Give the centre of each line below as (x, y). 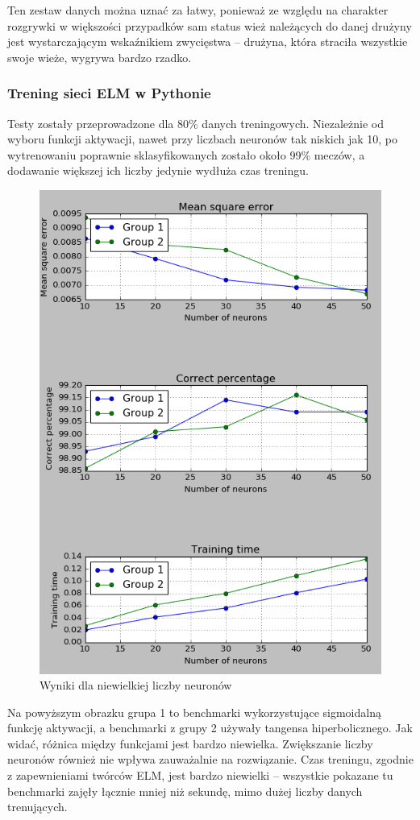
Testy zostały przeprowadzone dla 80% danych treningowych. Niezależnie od (195, 123)
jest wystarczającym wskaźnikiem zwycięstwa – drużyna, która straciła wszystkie (208, 41)
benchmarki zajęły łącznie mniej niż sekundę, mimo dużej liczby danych (185, 791)
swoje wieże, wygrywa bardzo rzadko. (100, 57)
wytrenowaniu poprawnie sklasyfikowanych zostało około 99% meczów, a (186, 154)
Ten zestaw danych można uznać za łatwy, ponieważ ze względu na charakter (198, 10)
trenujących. (37, 807)
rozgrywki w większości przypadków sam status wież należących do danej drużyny (210, 25)
